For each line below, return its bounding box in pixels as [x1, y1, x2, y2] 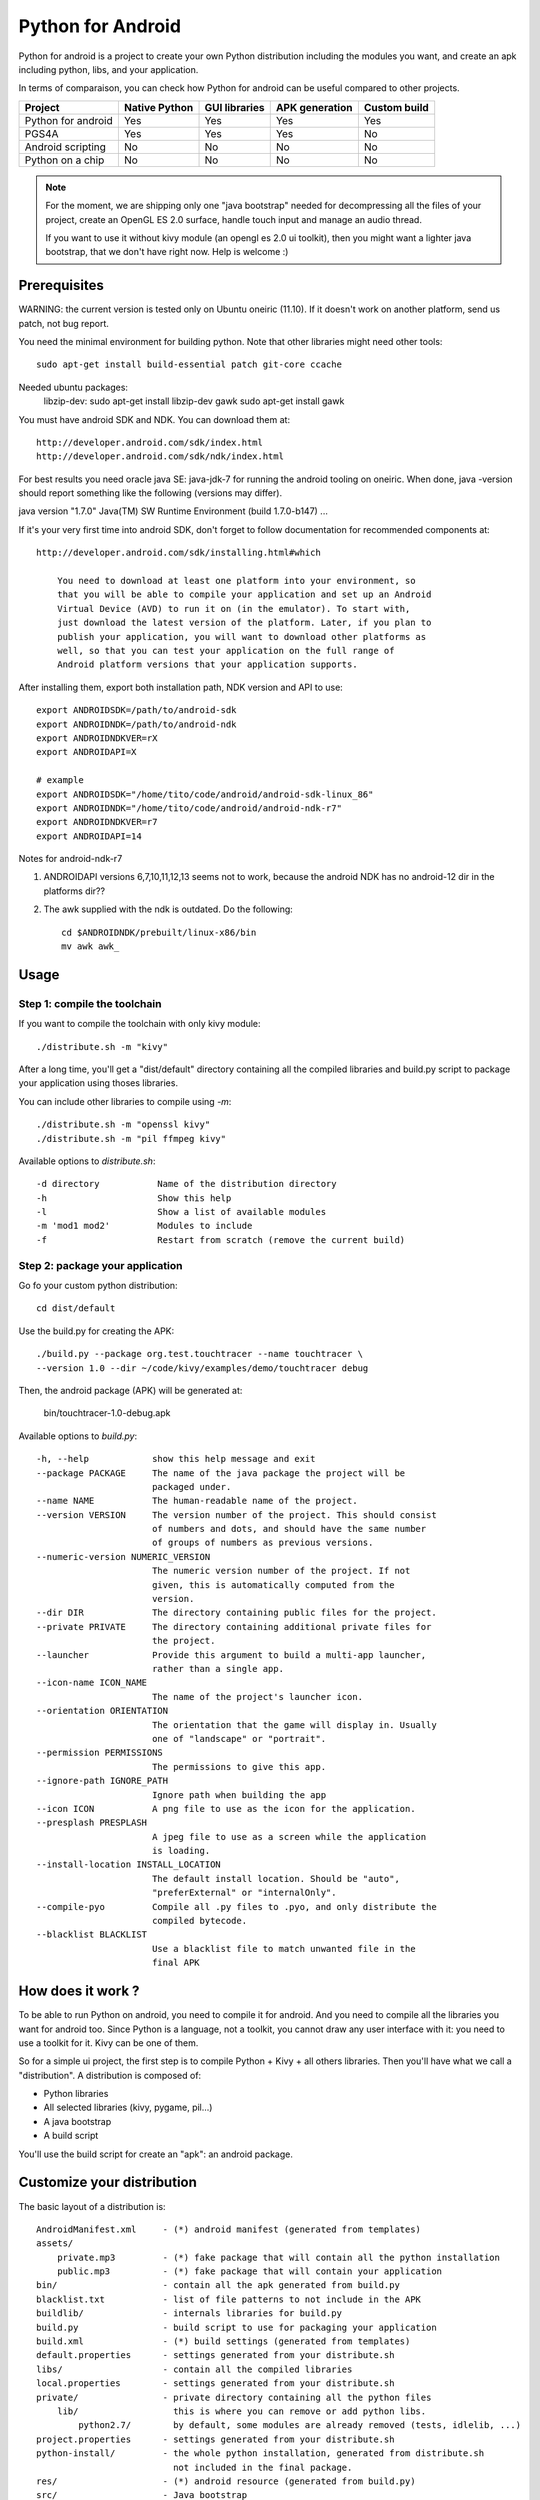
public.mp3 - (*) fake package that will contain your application [56, 2266, 443, 2277]
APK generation [275, 100, 353, 114]
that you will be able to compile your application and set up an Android [56, 589, 432, 600]
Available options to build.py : [18, 1430, 138, 1442]
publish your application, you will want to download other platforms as [56, 631, 427, 642]
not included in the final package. [173, 2461, 353, 2473]
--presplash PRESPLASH [36, 1817, 148, 1829]
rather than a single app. [151, 1663, 285, 1674]
